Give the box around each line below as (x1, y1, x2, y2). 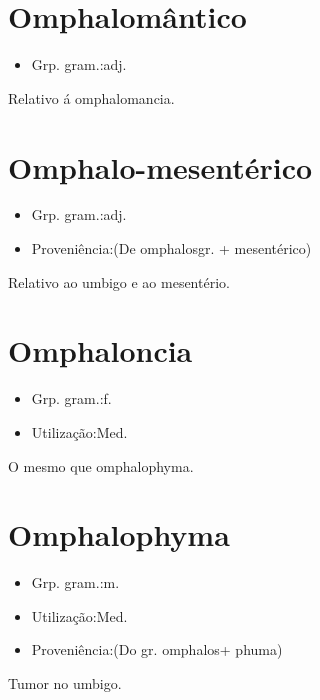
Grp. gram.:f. (31, 388, 112, 409)
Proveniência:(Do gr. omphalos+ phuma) (31, 639, 283, 660)
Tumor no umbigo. (8, 673, 122, 694)
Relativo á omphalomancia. (8, 87, 175, 108)
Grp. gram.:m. (31, 572, 120, 593)
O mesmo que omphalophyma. (8, 455, 194, 476)
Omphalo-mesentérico (8, 146, 313, 187)
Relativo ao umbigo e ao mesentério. (8, 271, 230, 292)
